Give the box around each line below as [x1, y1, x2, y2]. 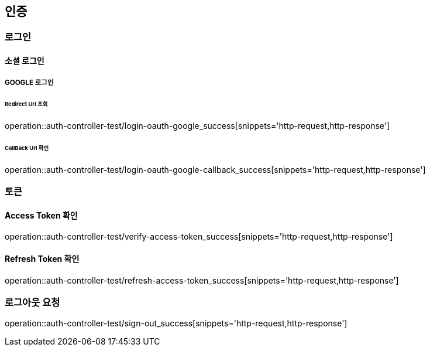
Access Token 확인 [5, 210, 78, 220]
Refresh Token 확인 [5, 254, 80, 264]
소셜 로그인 [5, 56, 44, 66]
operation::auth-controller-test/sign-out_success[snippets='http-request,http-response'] [5, 318, 348, 329]
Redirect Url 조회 [5, 101, 48, 108]
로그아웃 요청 [5, 296, 60, 308]
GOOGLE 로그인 [5, 79, 54, 87]
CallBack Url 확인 [5, 144, 49, 151]
